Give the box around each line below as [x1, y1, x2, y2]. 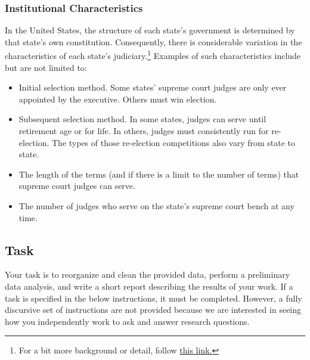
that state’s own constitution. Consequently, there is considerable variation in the [5, 35, 302, 48]
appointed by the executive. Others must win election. [18, 92, 217, 105]
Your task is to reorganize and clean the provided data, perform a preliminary [5, 268, 290, 281]
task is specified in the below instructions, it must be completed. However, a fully [5, 291, 302, 304]
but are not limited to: [5, 61, 87, 73]
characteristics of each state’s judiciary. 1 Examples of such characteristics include [5, 48, 301, 62]
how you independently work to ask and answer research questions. [5, 315, 250, 327]
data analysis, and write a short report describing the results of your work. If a [5, 280, 293, 292]
